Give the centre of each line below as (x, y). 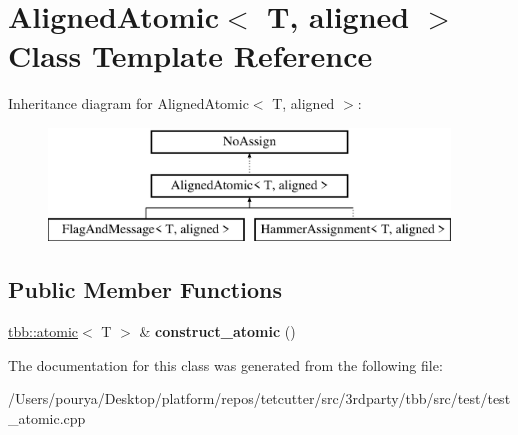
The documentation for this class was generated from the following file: (225, 364)
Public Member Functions (145, 289)
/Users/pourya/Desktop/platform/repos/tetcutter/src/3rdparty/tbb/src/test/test (259, 398)
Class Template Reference (190, 55)
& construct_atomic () (217, 331)
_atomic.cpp (47, 417)
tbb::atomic (43, 331)
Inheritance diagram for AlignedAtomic (128, 103)
